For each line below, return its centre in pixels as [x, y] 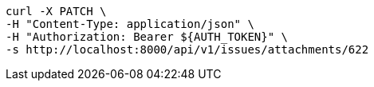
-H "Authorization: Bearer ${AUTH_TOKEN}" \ [147, 37]
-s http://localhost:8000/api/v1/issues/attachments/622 [187, 49]
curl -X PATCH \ [56, 11]
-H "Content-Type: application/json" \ [130, 24]
